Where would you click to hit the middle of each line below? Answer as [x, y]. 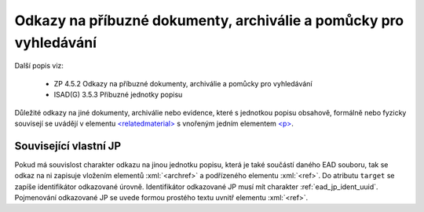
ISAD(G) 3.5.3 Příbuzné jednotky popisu [118, 95]
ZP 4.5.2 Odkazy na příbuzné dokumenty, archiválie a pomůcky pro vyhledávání [183, 83]
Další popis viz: [39, 66]
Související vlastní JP [68, 146]
